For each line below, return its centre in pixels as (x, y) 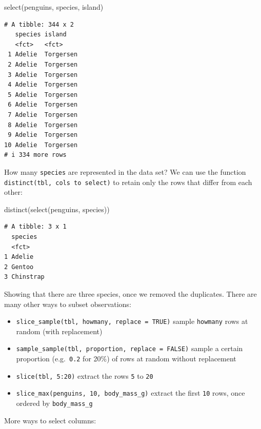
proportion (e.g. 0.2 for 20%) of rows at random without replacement (126, 359)
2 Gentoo (19, 267)
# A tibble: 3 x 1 (35, 227)
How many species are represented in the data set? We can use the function (125, 171)
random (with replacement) (59, 331)
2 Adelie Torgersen (43, 64)
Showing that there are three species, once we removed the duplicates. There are (130, 293)
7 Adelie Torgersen (43, 115)
